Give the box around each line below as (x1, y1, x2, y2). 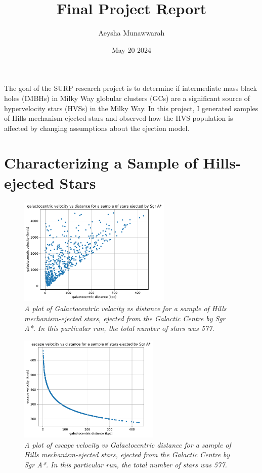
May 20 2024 (111, 44, 152, 55)
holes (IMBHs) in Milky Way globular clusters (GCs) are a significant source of (4, 92, 250, 103)
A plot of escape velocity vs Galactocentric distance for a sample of (24, 439, 231, 450)
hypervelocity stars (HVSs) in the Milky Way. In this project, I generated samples (4, 103, 258, 113)
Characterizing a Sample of (4, 152, 198, 173)
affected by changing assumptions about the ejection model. (4, 122, 190, 133)
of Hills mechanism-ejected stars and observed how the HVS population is (4, 113, 233, 123)
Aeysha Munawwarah (98, 27, 165, 38)
